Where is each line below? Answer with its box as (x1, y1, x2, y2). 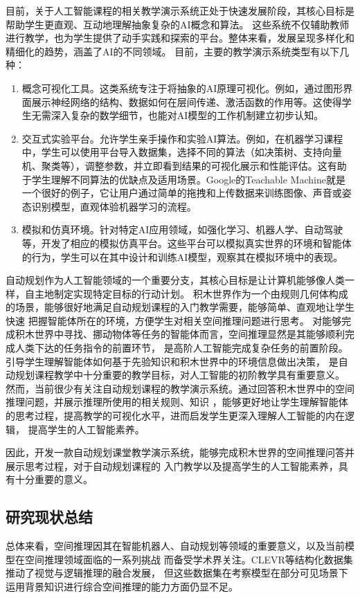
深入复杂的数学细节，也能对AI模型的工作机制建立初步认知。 (51, 108, 324, 123)
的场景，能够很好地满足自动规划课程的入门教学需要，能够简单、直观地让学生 (6, 300, 354, 314)
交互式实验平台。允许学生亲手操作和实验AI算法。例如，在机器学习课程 (21, 131, 343, 145)
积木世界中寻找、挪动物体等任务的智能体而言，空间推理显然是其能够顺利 (15, 327, 345, 341)
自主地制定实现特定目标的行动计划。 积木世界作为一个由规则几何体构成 (24, 286, 348, 300)
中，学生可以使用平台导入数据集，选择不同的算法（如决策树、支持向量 (21, 145, 342, 159)
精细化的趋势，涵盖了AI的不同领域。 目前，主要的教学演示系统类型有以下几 (6, 44, 350, 58)
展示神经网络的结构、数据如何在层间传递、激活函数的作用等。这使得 (31, 94, 342, 109)
